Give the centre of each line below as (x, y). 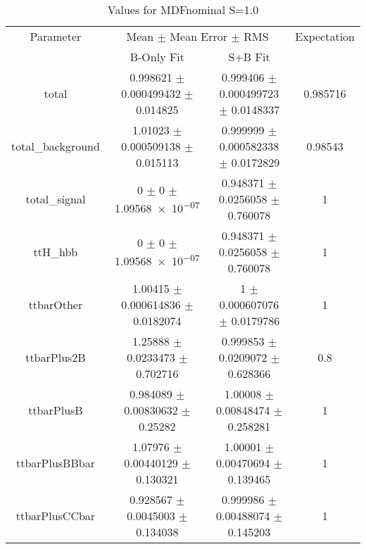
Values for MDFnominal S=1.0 (183, 10)
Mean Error (199, 36)
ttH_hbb (56, 252)
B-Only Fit (157, 57)
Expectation (325, 36)
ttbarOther (56, 304)
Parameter (56, 36)
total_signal (56, 199)
